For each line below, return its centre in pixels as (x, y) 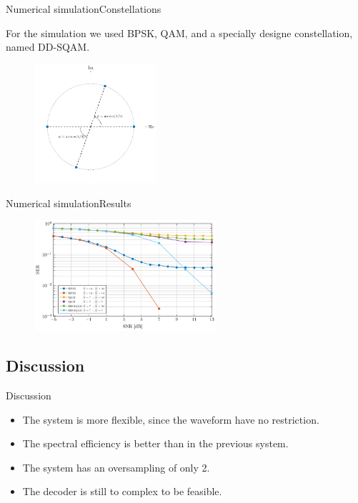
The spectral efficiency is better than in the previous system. (155, 443)
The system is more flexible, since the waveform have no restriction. (171, 419)
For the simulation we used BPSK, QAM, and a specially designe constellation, (179, 33)
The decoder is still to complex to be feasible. (122, 491)
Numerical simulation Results (69, 203)
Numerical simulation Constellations (84, 9)
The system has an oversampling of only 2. (116, 467)
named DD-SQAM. (48, 47)
